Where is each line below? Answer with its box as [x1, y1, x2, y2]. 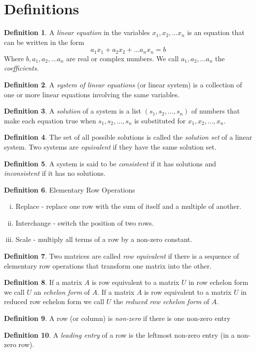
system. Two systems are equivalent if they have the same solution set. [4, 141, 217, 152]
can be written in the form [4, 37, 84, 47]
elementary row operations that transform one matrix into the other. [4, 260, 212, 271]
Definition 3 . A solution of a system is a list [4, 106, 142, 116]
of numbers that [191, 106, 240, 116]
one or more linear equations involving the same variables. [4, 89, 180, 99]
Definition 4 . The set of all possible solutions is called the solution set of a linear [4, 132, 253, 142]
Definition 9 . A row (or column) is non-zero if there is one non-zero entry [4, 313, 231, 323]
